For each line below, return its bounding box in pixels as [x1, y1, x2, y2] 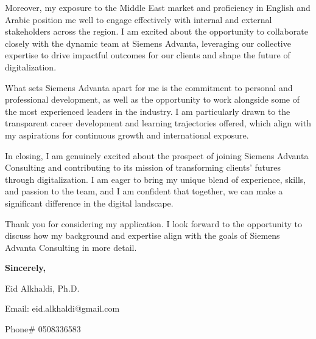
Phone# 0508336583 [5, 323, 81, 335]
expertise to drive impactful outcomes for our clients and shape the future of [5, 49, 290, 61]
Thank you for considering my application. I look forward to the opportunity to [5, 217, 303, 230]
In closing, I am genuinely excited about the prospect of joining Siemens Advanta [5, 149, 309, 162]
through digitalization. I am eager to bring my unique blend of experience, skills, [5, 173, 306, 185]
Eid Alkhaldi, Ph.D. [5, 281, 80, 294]
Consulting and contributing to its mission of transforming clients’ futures [5, 161, 281, 174]
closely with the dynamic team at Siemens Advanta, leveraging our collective [5, 36, 291, 49]
